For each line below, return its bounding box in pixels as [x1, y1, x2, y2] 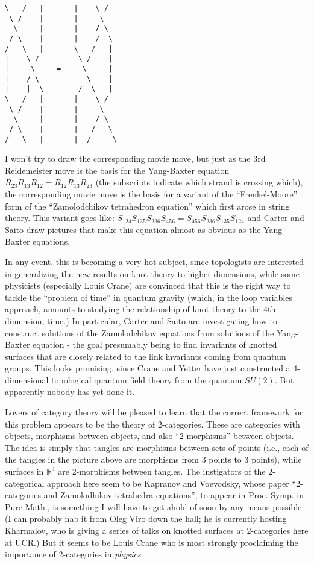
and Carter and [247, 211, 304, 224]
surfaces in [5, 465, 44, 478]
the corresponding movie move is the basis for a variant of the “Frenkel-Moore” [5, 187, 298, 200]
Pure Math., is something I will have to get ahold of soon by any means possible [5, 500, 302, 513]
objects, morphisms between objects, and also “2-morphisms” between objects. [5, 429, 294, 442]
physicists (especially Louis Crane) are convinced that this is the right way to [5, 279, 291, 292]
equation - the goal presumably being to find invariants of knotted [33, 338, 277, 351]
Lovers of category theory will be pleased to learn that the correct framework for [5, 406, 303, 418]
